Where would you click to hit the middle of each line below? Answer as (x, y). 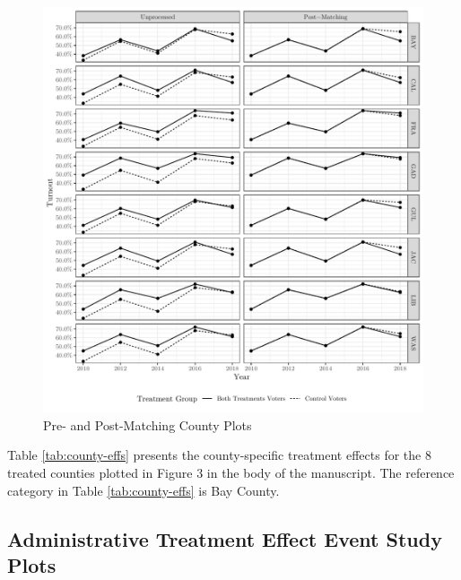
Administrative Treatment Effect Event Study (225, 538)
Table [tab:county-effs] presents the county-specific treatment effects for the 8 (219, 455)
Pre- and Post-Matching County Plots (148, 424)
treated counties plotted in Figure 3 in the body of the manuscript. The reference (231, 473)
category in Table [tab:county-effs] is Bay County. (144, 490)
